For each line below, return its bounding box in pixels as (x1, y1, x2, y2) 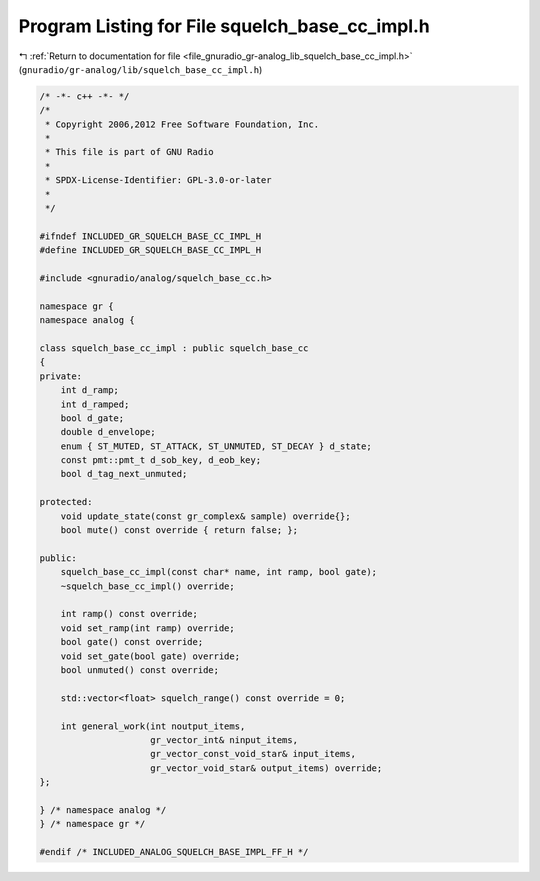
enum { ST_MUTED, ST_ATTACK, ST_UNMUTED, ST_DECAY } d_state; (60, 440, 372, 452)
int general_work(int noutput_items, (60, 720, 246, 732)
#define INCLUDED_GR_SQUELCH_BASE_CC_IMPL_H (39, 245, 262, 256)
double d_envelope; (60, 426, 157, 438)
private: (39, 370, 83, 382)
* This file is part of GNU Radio (45, 146, 214, 158)
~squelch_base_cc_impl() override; (60, 580, 235, 592)
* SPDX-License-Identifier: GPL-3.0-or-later (45, 175, 272, 186)
